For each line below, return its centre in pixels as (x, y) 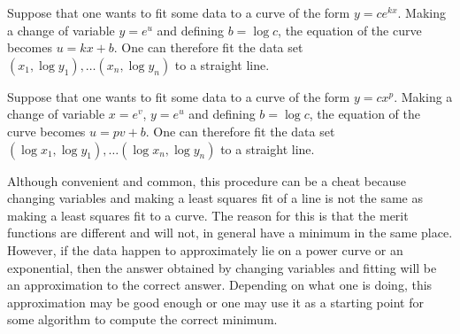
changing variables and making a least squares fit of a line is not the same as (215, 198)
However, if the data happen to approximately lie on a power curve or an (205, 249)
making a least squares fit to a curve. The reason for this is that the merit (208, 215)
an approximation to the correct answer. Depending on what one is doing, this (220, 285)
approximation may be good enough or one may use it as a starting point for (215, 302)
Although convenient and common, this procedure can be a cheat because (207, 180)
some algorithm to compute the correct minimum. (142, 319)
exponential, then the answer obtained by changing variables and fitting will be (222, 267)
